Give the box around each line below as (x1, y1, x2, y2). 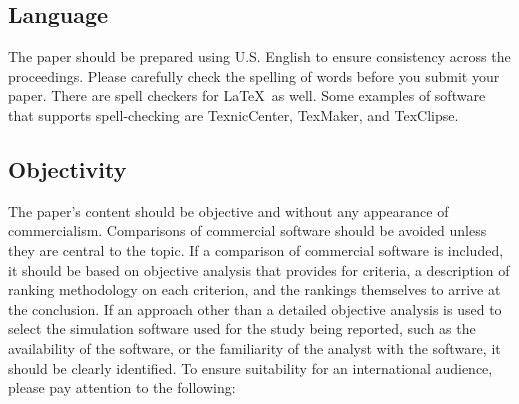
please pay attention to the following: (8, 377, 236, 398)
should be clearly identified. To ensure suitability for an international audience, (8, 357, 493, 378)
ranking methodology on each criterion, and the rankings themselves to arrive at (8, 279, 501, 300)
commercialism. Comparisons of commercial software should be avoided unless (8, 220, 487, 241)
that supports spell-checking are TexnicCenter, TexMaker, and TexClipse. (8, 104, 459, 125)
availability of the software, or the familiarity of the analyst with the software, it (8, 337, 501, 358)
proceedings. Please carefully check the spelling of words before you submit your (8, 65, 500, 86)
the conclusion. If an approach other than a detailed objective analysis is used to (8, 298, 502, 319)
